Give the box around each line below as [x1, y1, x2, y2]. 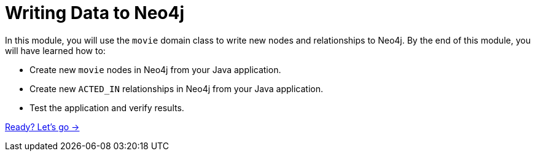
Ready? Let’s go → [5, 121, 80, 132]
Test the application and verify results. [29, 102, 184, 113]
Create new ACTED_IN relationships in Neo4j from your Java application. [29, 83, 324, 94]
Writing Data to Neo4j [5, 2, 185, 23]
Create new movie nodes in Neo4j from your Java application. [29, 64, 281, 75]
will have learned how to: [5, 45, 106, 56]
